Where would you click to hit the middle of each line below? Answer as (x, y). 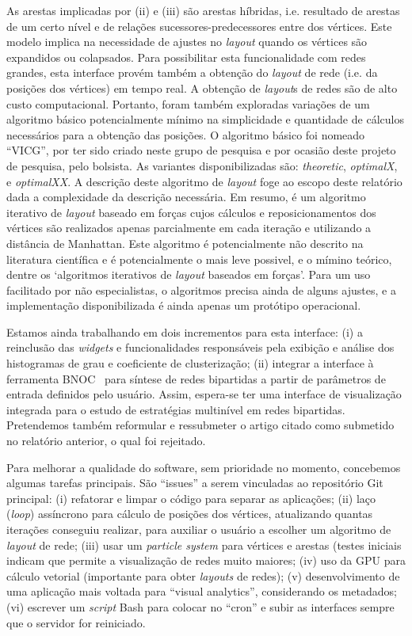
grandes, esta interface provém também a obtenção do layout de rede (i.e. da (192, 72)
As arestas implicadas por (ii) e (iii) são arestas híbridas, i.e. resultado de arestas (203, 10)
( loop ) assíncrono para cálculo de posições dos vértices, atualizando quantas (190, 514)
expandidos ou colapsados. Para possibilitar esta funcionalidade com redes (186, 57)
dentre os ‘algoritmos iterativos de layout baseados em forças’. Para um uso (189, 274)
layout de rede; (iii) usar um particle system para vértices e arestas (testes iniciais (204, 545)
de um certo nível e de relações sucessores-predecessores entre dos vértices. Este (199, 26)
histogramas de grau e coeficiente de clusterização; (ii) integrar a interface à (190, 363)
